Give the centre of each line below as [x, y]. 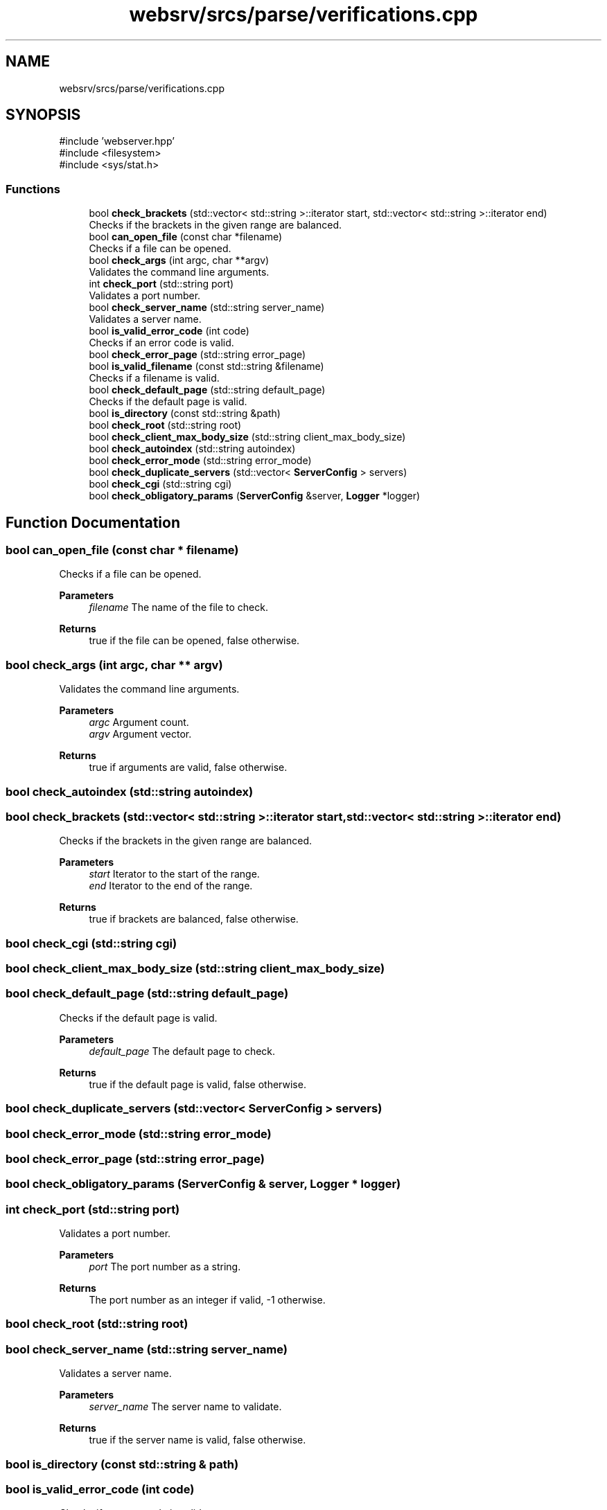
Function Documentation [93, 522]
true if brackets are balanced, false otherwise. [194, 919]
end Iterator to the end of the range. [171, 886]
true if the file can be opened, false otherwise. [194, 641]
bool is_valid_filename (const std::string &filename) [206, 366]
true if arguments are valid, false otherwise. [188, 767]
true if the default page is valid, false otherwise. [197, 1084]
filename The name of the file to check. [178, 607]
